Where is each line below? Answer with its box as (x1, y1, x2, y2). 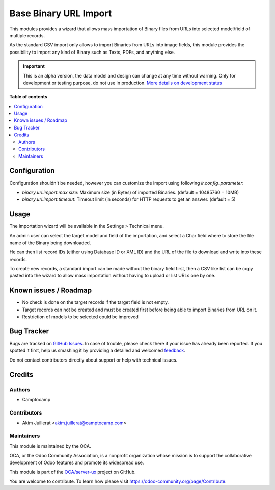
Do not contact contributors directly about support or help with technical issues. (9, 357, 178, 363)
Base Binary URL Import (9, 8, 112, 19)
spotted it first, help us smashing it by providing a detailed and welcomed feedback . (9, 347, 186, 354)
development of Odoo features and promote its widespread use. (9, 459, 144, 466)
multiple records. (9, 32, 45, 38)
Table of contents (9, 94, 48, 100)
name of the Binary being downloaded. (9, 240, 91, 246)
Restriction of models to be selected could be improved (22, 314, 139, 320)
